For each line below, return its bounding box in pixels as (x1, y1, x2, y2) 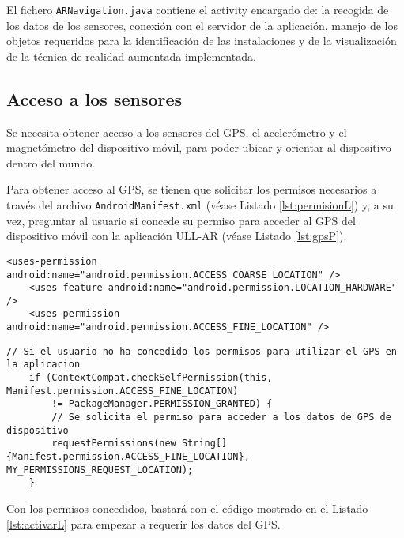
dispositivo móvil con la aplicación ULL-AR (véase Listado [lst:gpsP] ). (6, 228, 347, 244)
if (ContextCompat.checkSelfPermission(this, (28, 372, 273, 384)
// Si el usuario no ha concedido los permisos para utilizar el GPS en (6, 345, 397, 357)
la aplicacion (6, 359, 81, 371)
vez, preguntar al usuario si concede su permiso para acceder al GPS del (6, 212, 356, 228)
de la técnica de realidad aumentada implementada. (6, 47, 256, 64)
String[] (181, 438, 228, 450)
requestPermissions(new (51, 438, 176, 450)
